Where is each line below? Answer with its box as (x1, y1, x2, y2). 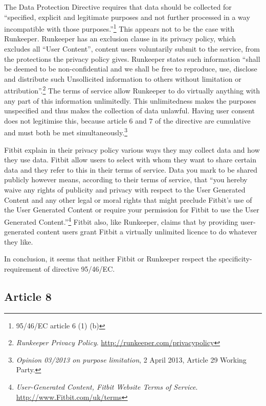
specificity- (218, 253, 252, 264)
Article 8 (4, 288, 52, 304)
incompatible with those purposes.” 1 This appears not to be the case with (4, 22, 235, 34)
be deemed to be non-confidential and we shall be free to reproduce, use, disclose (4, 63, 257, 74)
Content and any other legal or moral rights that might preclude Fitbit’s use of (4, 194, 252, 205)
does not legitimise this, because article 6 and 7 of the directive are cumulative (4, 115, 251, 126)
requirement (4, 263, 42, 274)
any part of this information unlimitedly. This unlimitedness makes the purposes (4, 95, 256, 106)
